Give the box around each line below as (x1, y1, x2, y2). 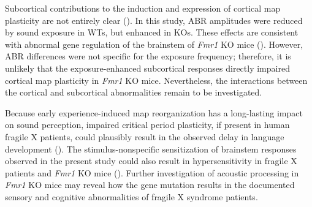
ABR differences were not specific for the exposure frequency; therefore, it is (5, 50, 291, 62)
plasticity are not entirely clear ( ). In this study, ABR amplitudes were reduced (5, 13, 303, 26)
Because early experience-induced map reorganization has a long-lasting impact (5, 106, 303, 119)
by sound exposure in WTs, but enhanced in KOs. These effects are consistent (5, 26, 299, 39)
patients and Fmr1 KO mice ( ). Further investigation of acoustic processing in (5, 166, 299, 179)
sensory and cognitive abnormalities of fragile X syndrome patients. (5, 190, 258, 203)
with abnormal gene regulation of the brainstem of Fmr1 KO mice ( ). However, (5, 37, 303, 50)
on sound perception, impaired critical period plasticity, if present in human (5, 118, 290, 131)
